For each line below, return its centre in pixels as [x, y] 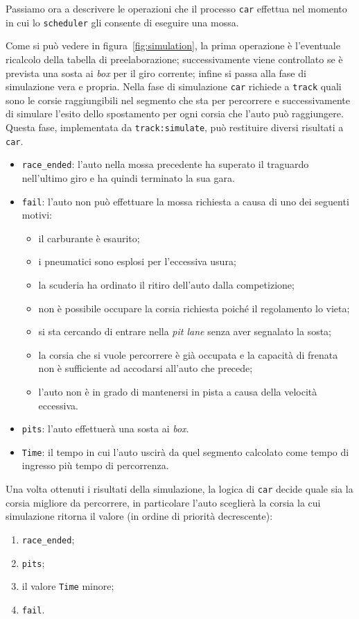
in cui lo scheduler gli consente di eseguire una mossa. [122, 22]
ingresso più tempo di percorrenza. [95, 465]
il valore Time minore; [68, 586]
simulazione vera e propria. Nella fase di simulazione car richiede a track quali [174, 86]
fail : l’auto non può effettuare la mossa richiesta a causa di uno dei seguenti [185, 201]
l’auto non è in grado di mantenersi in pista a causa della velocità [178, 391]
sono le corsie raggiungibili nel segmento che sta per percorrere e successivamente [178, 100]
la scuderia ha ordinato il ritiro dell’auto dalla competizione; [166, 284]
